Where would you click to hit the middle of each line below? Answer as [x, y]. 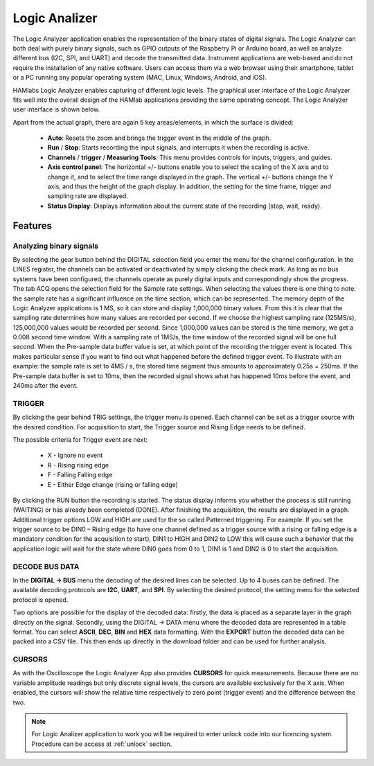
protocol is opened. [41, 600]
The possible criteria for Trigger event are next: [80, 439]
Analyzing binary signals [55, 246]
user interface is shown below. [56, 109]
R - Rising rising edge [78, 465]
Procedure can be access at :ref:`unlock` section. [102, 744]
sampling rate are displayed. [88, 196]
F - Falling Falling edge [80, 475]
